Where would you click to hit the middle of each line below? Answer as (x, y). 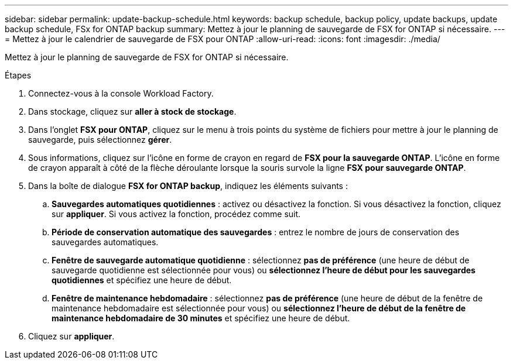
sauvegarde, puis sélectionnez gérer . (100, 140)
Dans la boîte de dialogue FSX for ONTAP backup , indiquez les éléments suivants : (188, 186)
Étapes (18, 75)
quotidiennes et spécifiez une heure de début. (142, 280)
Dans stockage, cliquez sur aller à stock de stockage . (132, 111)
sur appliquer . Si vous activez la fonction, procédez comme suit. (176, 214)
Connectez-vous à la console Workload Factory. (121, 93)
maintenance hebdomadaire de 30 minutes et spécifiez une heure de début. (201, 318)
